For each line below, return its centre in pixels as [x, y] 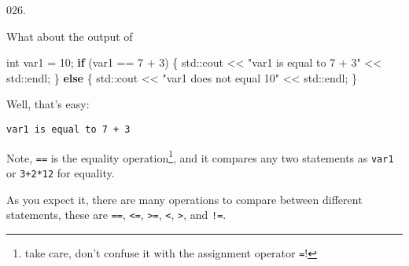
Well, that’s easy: [48, 104]
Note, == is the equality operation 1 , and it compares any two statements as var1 [200, 156]
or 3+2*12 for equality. [61, 172]
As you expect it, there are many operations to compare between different [184, 199]
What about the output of [70, 36]
